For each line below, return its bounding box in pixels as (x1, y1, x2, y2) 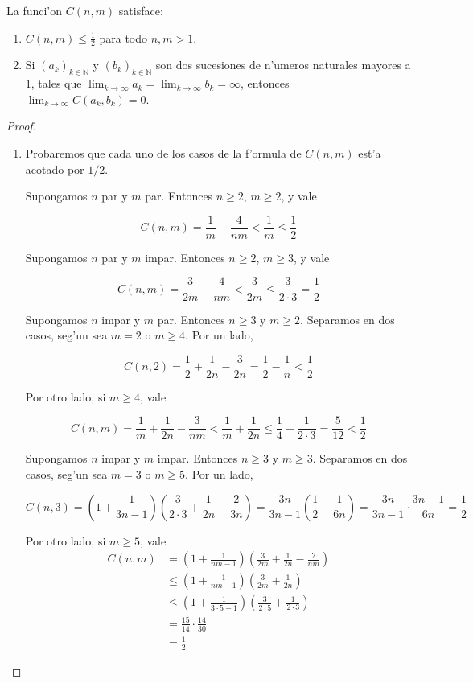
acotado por (25, 160, 84, 177)
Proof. (6, 117, 36, 134)
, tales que (31, 75, 82, 92)
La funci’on (6, 2, 63, 19)
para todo (99, 29, 147, 46)
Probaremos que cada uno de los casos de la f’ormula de (25, 145, 302, 161)
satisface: (118, 2, 163, 19)
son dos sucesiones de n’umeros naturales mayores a (155, 56, 411, 73)
